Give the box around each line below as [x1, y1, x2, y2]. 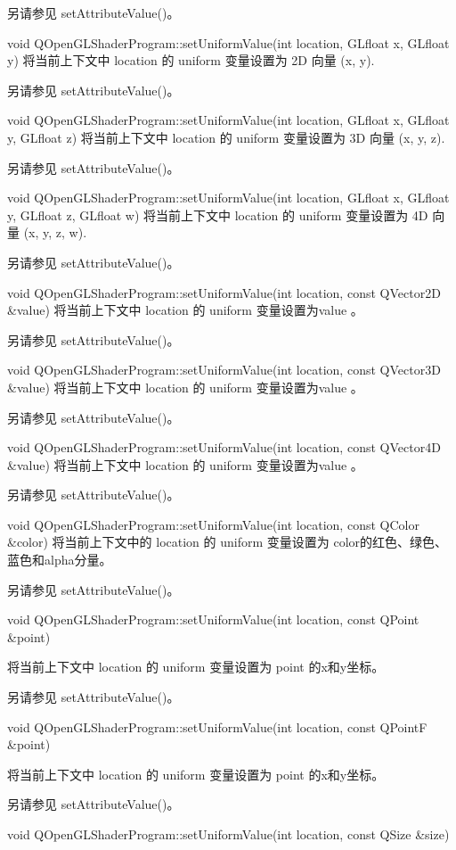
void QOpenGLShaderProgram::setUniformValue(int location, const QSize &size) [7, 825, 450, 843]
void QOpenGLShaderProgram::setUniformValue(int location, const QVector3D [7, 360, 441, 379]
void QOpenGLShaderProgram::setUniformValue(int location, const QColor [7, 515, 419, 533]
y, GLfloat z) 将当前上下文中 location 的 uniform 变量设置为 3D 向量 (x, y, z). [7, 128, 445, 146]
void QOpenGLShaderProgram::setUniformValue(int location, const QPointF [7, 717, 427, 736]
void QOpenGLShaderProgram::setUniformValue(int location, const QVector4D [7, 438, 441, 457]
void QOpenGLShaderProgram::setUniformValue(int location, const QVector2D [7, 283, 441, 301]
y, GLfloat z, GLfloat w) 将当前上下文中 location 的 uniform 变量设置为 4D [7, 205, 428, 224]
